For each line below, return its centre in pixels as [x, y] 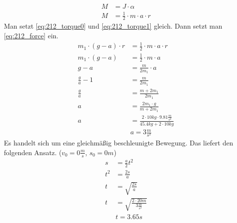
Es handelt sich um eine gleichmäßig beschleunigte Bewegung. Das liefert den [119, 143]
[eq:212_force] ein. [31, 35]
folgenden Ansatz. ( [33, 152]
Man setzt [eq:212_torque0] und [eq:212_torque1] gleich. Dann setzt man [113, 26]
